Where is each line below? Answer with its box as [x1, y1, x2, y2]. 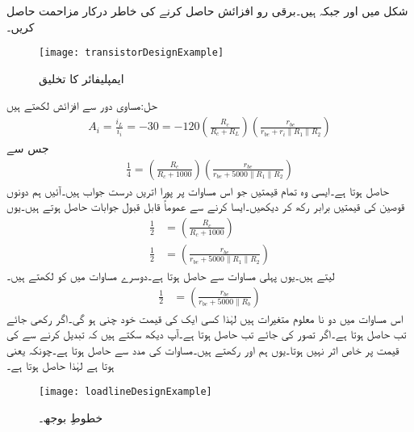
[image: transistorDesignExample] [39, 47, 224, 59]
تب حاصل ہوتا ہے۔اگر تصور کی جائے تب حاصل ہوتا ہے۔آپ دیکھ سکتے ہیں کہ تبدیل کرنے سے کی [6, 325, 407, 342]
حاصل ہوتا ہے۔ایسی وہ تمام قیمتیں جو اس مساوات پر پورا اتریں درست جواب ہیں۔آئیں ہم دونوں [6, 182, 389, 199]
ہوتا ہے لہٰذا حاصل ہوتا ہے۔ [6, 357, 115, 374]
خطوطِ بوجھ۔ [39, 409, 103, 426]
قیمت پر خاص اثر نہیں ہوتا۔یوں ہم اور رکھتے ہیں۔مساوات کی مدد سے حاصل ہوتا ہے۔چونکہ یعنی [6, 341, 399, 358]
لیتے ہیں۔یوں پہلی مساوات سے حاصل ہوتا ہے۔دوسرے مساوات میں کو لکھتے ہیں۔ [6, 266, 335, 283]
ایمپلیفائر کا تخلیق [39, 69, 124, 86]
